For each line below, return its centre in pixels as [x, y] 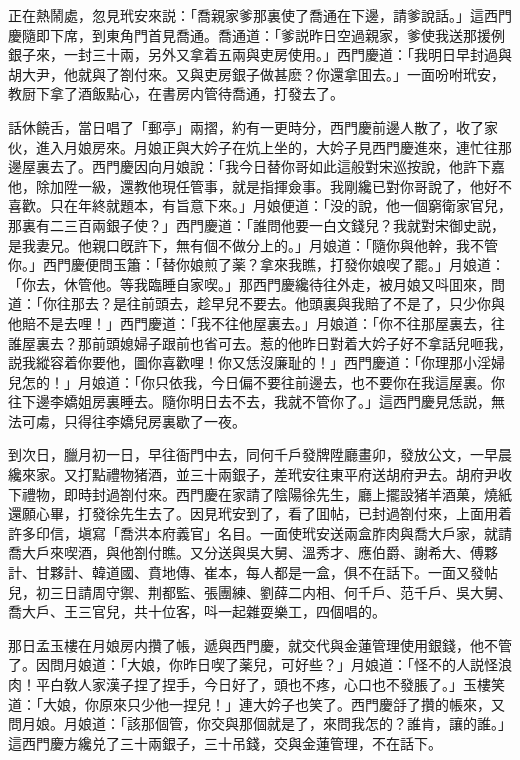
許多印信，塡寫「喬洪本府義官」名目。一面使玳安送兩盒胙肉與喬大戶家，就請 [260, 532]
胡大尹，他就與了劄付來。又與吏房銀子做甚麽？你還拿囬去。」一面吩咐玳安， [256, 73]
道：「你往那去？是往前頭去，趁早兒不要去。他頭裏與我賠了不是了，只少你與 [256, 303]
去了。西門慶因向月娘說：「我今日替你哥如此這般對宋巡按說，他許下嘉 [277, 166]
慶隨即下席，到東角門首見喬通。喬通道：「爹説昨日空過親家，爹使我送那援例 [256, 34]
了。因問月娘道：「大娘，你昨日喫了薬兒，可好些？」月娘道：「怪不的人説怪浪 [260, 664]
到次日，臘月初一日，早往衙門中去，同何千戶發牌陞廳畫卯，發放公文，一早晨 [260, 454]
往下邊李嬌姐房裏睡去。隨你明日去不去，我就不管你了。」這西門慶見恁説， [249, 401]
